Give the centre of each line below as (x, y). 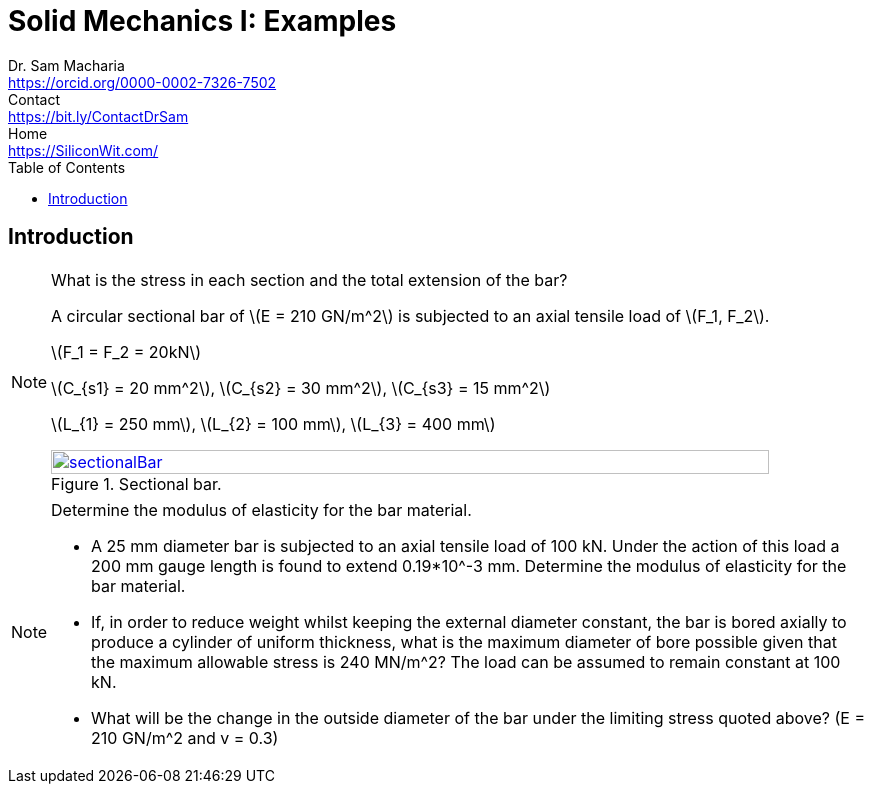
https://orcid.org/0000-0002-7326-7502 (142, 82)
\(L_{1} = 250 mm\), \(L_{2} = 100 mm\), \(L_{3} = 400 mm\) (273, 423)
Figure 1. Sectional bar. (136, 483)
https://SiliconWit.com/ (83, 150)
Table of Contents (67, 167)
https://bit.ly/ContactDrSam (98, 116)
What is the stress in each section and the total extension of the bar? (309, 279)
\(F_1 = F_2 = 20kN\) (126, 351)
